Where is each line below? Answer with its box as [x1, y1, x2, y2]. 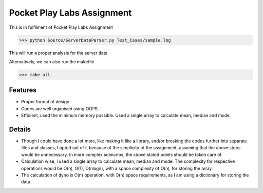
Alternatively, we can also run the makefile [9, 58, 94, 64]
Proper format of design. [21, 99, 71, 105]
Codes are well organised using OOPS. [21, 105, 99, 112]
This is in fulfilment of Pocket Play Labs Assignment [9, 24, 113, 30]
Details [9, 125, 31, 134]
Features [9, 86, 37, 95]
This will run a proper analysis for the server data [9, 50, 108, 56]
